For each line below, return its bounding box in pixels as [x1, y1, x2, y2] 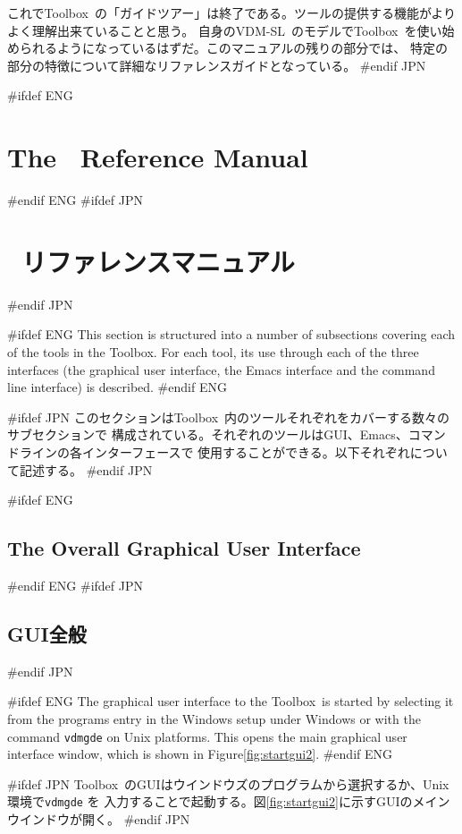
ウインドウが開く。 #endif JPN [7, 810, 190, 829]
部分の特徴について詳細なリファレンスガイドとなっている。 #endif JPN [7, 55, 426, 74]
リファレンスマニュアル [21, 243, 295, 279]
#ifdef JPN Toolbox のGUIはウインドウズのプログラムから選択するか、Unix [7, 774, 449, 793]
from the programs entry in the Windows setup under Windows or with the [7, 709, 421, 728]
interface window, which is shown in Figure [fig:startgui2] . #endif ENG [7, 745, 393, 763]
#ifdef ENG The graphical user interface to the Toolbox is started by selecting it [7, 692, 454, 711]
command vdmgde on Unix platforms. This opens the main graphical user [7, 727, 407, 745]
